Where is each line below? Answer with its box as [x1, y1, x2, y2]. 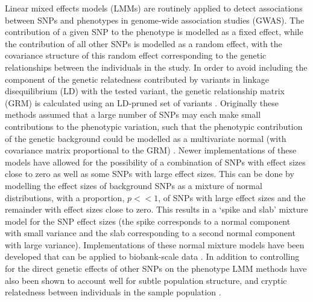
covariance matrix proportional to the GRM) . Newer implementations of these [5, 144, 297, 156]
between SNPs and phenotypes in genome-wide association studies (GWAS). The [5, 13, 305, 26]
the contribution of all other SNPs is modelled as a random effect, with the [5, 37, 282, 50]
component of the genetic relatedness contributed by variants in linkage [5, 72, 269, 85]
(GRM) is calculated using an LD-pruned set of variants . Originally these [5, 96, 279, 109]
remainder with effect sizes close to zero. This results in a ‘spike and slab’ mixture [5, 203, 308, 216]
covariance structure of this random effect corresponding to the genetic [5, 49, 267, 62]
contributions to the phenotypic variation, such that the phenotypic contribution [5, 120, 303, 132]
